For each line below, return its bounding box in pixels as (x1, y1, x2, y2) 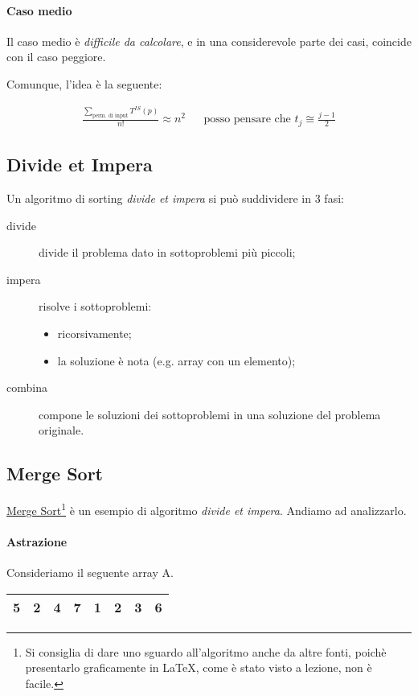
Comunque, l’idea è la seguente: (6, 75, 162, 92)
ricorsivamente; (57, 325, 132, 342)
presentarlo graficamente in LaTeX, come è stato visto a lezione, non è (25, 659, 372, 676)
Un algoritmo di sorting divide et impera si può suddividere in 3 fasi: (6, 190, 344, 207)
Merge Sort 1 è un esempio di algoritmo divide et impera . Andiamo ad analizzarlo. (6, 500, 407, 518)
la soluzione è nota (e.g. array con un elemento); (57, 352, 296, 369)
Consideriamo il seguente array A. (6, 564, 174, 581)
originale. (39, 422, 84, 439)
